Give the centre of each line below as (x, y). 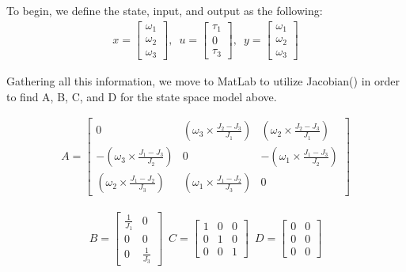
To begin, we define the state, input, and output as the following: (165, 10)
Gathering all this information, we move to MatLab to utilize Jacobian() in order (203, 81)
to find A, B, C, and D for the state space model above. (142, 96)
